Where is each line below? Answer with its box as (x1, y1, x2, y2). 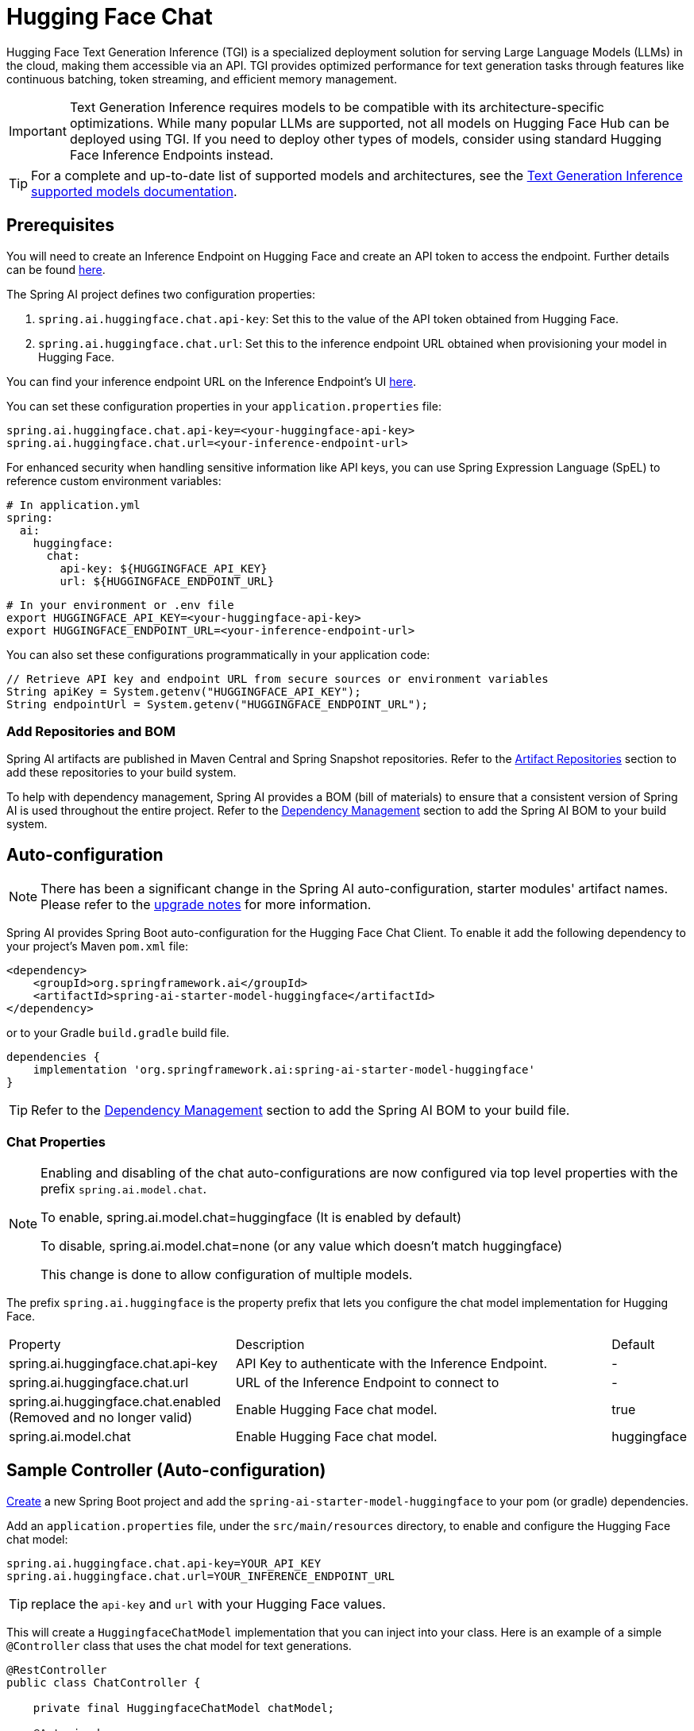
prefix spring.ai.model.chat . (40, 1180, 207, 1197)
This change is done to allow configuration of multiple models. (40, 1266, 413, 1282)
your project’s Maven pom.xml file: (6, 939, 188, 954)
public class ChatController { (6, 1675, 201, 1689)
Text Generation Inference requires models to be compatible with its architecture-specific (69, 98, 604, 115)
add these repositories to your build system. (6, 765, 237, 780)
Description (235, 1336, 305, 1352)
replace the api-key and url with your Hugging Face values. (31, 1595, 386, 1612)
